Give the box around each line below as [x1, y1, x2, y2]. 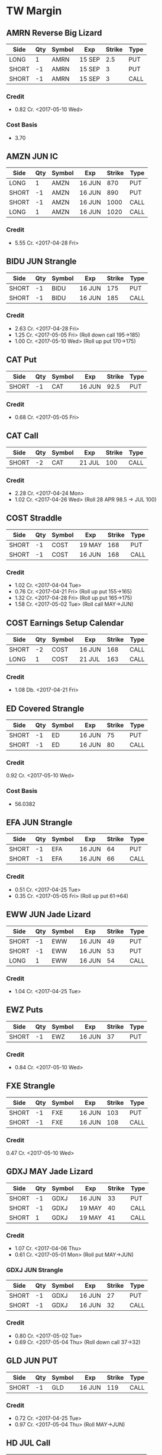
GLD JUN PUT [6, 1356, 58, 1366]
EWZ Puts [6, 1005, 43, 1015]
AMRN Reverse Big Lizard [6, 28, 102, 38]
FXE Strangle [6, 1081, 55, 1091]
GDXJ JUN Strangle [6, 1266, 63, 1274]
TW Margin [6, 4, 62, 18]
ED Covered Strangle [6, 703, 85, 713]
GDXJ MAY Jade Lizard [6, 1167, 93, 1177]
